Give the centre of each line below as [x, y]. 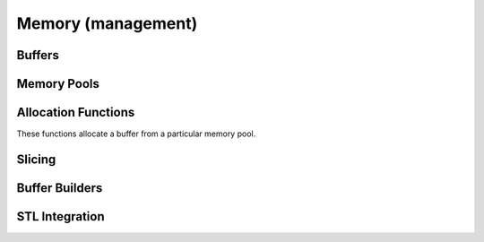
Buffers [38, 55]
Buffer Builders [60, 188]
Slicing [36, 159]
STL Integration [60, 216]
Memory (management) [107, 23]
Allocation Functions [76, 112]
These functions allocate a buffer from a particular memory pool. [136, 134]
